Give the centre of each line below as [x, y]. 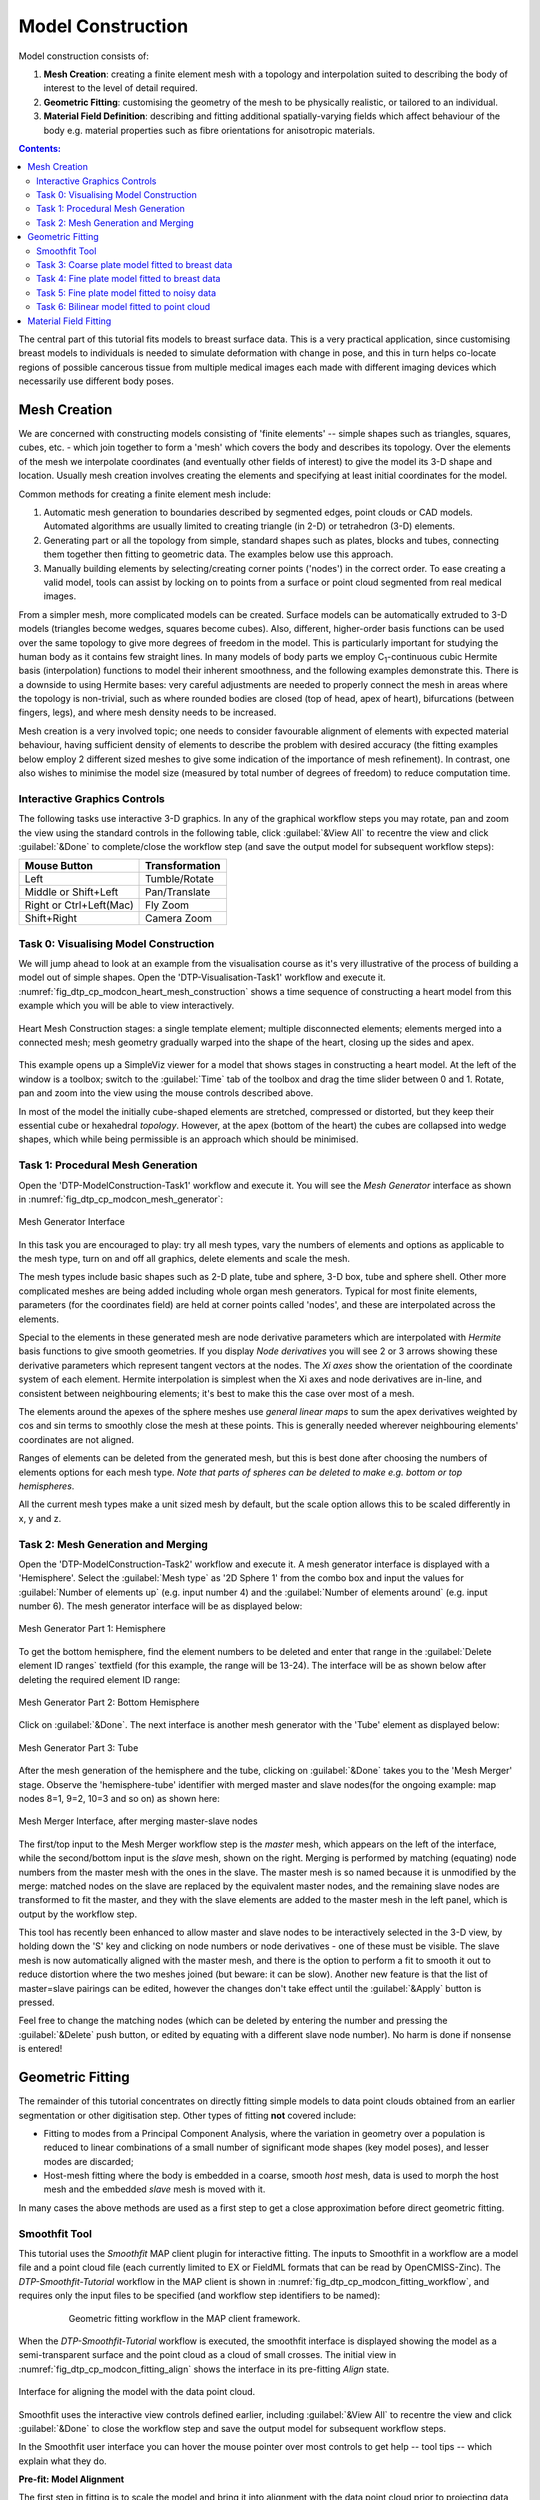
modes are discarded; [88, 2161]
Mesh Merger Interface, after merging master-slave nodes [138, 1821]
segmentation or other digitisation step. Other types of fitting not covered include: [187, 2115]
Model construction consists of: [84, 56]
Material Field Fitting [69, 321]
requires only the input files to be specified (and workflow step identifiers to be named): [199, 2296]
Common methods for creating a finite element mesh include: [145, 494]
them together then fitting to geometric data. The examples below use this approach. [218, 554]
